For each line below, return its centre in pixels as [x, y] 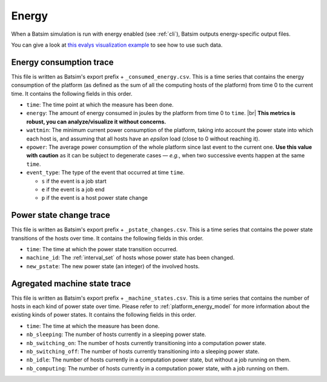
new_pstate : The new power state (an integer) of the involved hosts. [113, 266]
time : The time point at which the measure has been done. [100, 105]
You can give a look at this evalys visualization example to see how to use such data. [117, 45]
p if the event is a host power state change [95, 198]
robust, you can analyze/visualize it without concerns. [96, 122]
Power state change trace [61, 215]
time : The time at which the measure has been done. [93, 326]
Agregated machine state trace [71, 284]
